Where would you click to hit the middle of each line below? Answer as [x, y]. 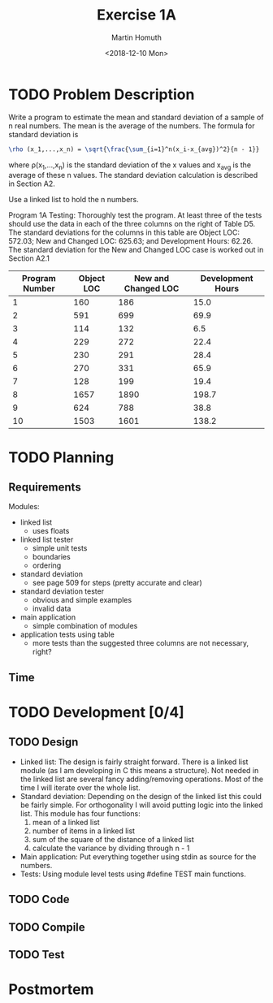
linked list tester [47, 540]
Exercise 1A [136, 15]
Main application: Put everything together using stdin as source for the [138, 856]
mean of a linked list [66, 822]
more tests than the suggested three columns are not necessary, [141, 643]
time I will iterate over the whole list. [80, 787]
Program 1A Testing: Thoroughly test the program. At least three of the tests [135, 215]
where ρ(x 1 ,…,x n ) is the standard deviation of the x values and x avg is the [130, 166]
